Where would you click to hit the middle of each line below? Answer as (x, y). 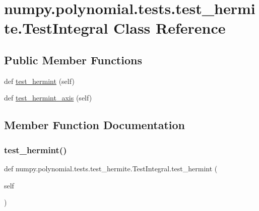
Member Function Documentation (95, 125)
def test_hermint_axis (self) (48, 98)
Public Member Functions (73, 60)
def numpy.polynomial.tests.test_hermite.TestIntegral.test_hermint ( (111, 168)
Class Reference (170, 28)
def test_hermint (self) (39, 81)
